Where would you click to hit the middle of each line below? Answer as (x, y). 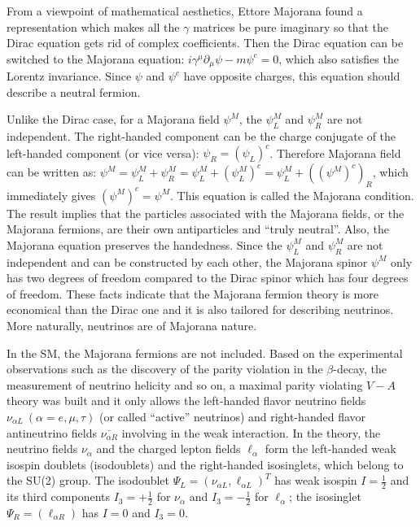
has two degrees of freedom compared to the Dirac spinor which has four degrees (208, 278)
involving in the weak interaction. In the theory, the (251, 432)
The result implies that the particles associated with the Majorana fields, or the (206, 213)
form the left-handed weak (330, 449)
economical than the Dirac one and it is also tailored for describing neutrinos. (200, 309)
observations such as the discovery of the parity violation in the (165, 369)
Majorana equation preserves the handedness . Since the (144, 244)
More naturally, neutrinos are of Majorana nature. (132, 325)
